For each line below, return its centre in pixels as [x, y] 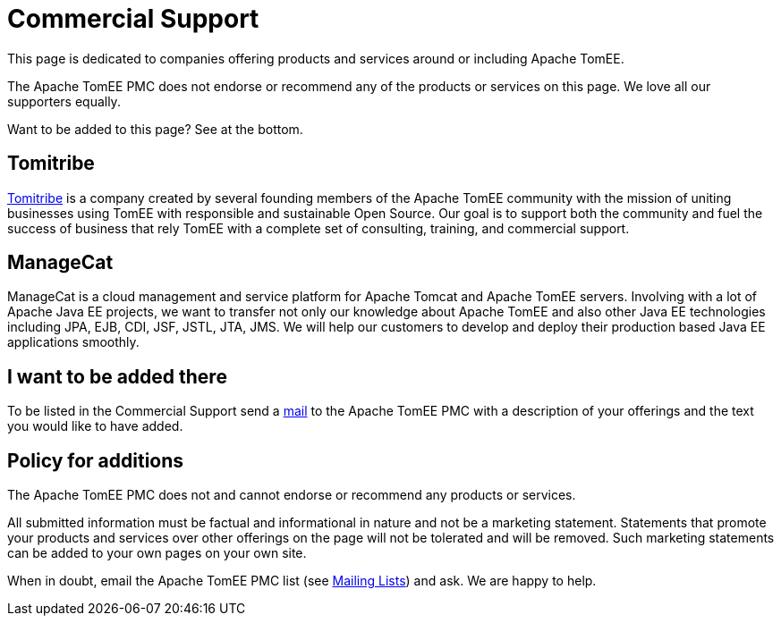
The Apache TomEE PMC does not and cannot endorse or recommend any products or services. [292, 495]
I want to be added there [117, 376]
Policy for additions [96, 460]
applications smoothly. [73, 342]
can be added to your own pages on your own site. [157, 553]
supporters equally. [64, 101]
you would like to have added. [95, 426]
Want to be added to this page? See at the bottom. [155, 129]
